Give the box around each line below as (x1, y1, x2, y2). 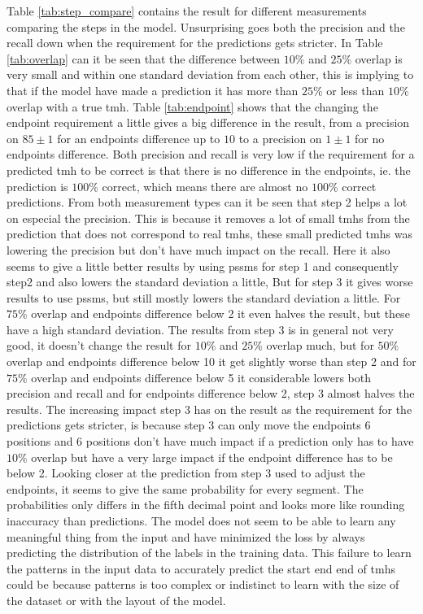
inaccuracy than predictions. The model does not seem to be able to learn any (7, 512, 396, 529)
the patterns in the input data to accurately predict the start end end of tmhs (7, 560, 395, 577)
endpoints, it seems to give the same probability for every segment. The (7, 480, 364, 497)
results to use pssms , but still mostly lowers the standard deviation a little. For (7, 289, 401, 306)
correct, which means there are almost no (102, 177, 308, 194)
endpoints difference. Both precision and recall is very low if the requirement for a (7, 146, 415, 163)
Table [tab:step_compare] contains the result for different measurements (7, 2, 367, 19)
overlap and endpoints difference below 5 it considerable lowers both (31, 368, 371, 385)
